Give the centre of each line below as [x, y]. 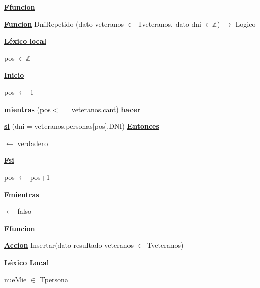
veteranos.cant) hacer [106, 109]
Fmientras [22, 194]
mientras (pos [27, 109]
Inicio [14, 75]
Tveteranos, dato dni [169, 24]
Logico [246, 24]
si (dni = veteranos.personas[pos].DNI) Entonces [82, 126]
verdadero [33, 143]
